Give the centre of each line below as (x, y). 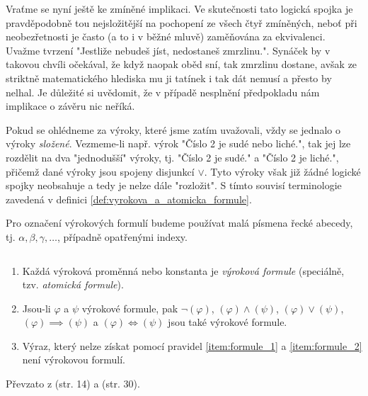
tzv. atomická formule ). (73, 284)
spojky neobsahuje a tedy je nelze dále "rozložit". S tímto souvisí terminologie (174, 185)
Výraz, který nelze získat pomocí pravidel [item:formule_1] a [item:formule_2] (192, 345)
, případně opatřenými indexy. (122, 236)
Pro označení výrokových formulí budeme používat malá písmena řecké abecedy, (179, 223)
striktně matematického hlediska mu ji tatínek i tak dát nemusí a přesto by (169, 78)
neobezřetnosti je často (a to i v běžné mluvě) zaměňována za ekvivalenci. (166, 36)
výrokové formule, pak (130, 308)
